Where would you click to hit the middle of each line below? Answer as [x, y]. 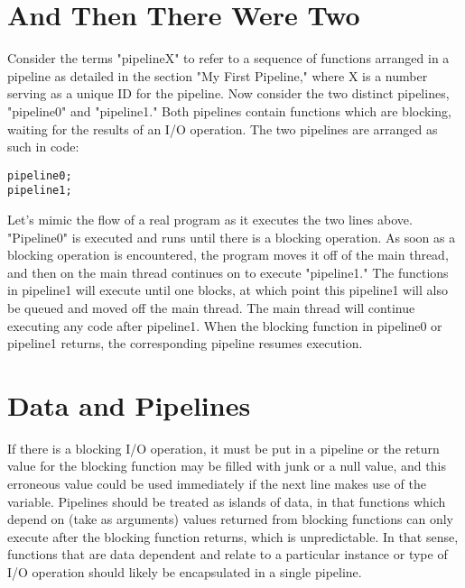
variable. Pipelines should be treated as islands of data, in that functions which [227, 501]
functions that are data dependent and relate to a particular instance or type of [228, 554]
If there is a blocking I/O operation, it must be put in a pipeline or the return [223, 448]
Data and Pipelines [129, 404]
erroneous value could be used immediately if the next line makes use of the [217, 484]
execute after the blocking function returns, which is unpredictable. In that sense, [233, 536]
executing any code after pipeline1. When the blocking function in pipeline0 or [225, 325]
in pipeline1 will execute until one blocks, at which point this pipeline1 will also [228, 290]
